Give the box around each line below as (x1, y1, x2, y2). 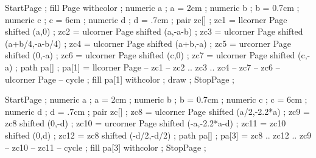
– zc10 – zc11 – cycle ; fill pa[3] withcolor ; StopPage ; (5, 140, 206, 153)
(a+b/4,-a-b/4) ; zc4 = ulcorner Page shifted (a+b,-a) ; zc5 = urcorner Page (5, 36, 292, 49)
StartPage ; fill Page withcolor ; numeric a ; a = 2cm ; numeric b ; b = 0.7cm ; (5, 1, 300, 13)
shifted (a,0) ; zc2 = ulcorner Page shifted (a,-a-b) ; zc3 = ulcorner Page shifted (5, 25, 303, 38)
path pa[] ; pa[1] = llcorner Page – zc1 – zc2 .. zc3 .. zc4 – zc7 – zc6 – (20, 60, 280, 73)
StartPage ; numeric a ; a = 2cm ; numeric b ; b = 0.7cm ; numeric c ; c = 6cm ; (5, 93, 307, 106)
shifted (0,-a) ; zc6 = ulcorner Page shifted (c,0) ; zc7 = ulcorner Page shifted (5, 49, 295, 61)
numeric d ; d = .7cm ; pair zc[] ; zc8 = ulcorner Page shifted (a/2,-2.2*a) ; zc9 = (5, 105, 310, 117)
